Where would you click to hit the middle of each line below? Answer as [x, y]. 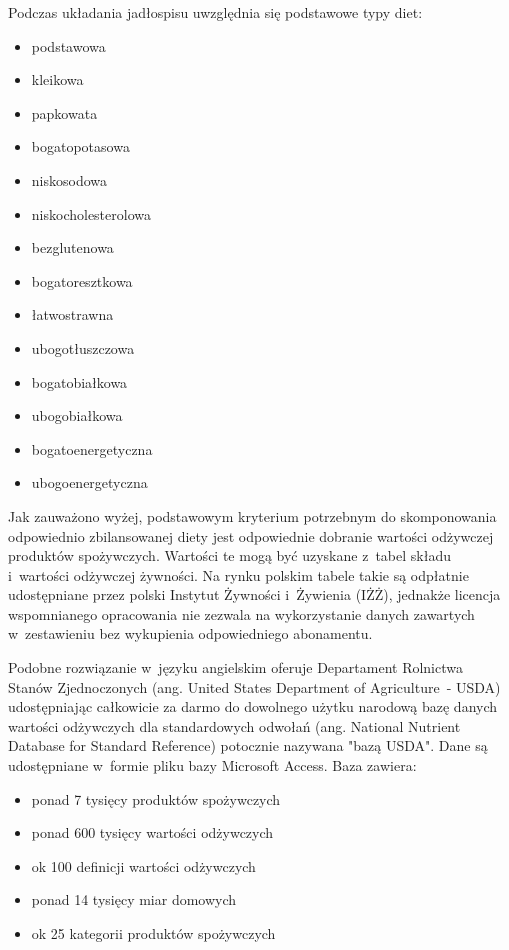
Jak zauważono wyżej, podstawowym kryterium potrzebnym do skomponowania [252, 515]
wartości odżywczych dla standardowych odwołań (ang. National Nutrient [234, 725]
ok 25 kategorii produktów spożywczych [153, 933]
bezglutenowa [72, 247]
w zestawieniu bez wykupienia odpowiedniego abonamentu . [190, 633]
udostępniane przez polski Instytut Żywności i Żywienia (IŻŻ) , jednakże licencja [254, 594]
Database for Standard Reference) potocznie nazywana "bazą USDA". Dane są [248, 745]
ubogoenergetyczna [89, 482]
